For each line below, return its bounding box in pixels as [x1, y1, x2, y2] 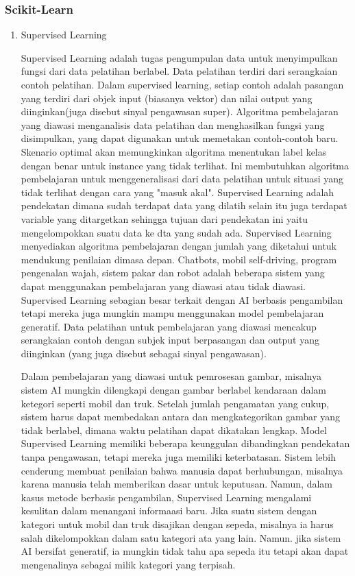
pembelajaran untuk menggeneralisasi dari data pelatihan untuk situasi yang [21, 171, 344, 186]
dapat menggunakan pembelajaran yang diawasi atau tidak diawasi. [21, 278, 306, 293]
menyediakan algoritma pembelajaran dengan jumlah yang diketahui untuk [21, 239, 337, 253]
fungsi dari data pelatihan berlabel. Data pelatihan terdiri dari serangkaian [21, 64, 338, 78]
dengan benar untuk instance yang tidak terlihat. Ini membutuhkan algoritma [21, 158, 350, 172]
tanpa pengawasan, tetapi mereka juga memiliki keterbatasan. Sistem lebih [21, 450, 336, 464]
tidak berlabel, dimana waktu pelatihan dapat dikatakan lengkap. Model [21, 422, 327, 437]
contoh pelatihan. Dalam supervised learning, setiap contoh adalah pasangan [21, 77, 344, 91]
